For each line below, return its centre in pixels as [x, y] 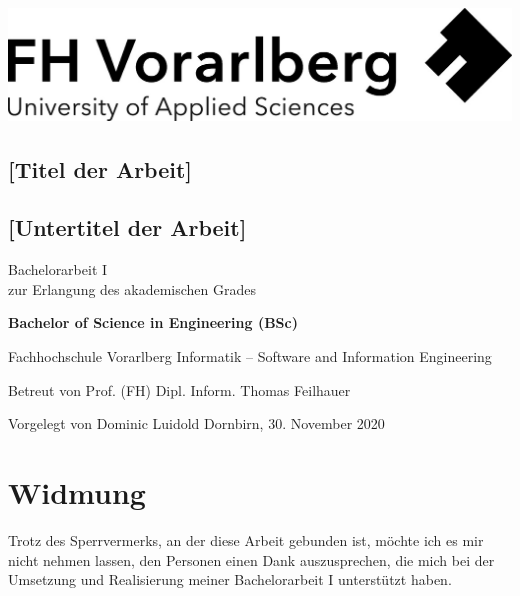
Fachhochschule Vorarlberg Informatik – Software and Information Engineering [250, 356]
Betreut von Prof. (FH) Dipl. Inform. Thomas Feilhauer [179, 389]
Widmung [77, 492]
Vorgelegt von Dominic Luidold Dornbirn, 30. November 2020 [196, 423]
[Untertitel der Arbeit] [127, 227]
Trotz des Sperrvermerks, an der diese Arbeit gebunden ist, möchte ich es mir [246, 539]
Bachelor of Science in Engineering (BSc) [153, 322]
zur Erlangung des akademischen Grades [132, 288]
